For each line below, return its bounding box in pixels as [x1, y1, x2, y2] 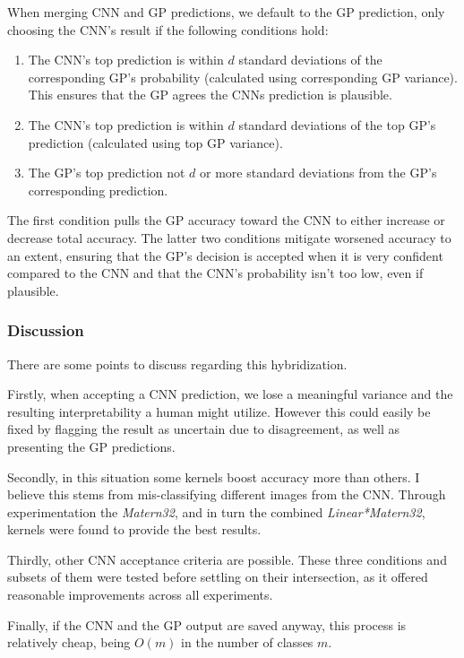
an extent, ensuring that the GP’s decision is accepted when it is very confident [7, 246, 443, 264]
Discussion [7, 319, 84, 342]
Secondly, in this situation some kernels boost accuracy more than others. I [7, 467, 420, 486]
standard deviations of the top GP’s [238, 115, 436, 134]
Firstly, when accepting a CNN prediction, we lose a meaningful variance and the [7, 385, 453, 403]
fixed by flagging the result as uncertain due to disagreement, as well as [7, 420, 400, 438]
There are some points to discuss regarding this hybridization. [7, 354, 348, 373]
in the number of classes [181, 633, 314, 652]
